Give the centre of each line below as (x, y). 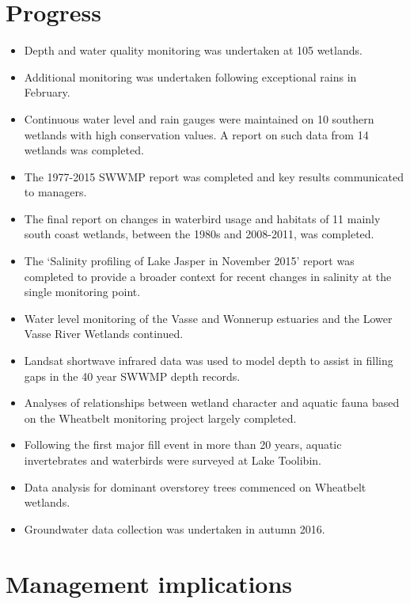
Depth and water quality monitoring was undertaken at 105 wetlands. (193, 50)
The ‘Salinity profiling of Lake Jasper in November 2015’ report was (189, 261)
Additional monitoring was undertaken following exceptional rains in (190, 76)
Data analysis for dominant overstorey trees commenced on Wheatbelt (195, 486)
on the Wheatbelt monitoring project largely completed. (160, 418)
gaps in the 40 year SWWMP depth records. (132, 376)
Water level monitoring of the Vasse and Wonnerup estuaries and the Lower (208, 318)
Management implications (149, 583)
